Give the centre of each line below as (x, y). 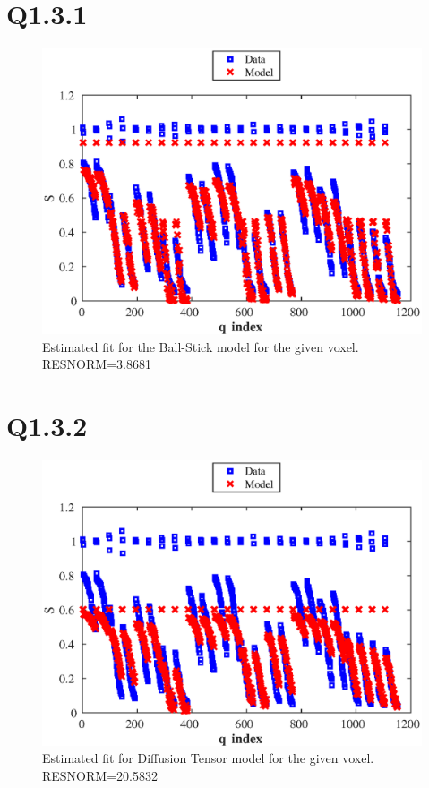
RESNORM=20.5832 (100, 775)
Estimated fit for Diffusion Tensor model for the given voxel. (208, 758)
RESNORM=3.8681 (97, 364)
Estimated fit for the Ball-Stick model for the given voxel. (201, 346)
